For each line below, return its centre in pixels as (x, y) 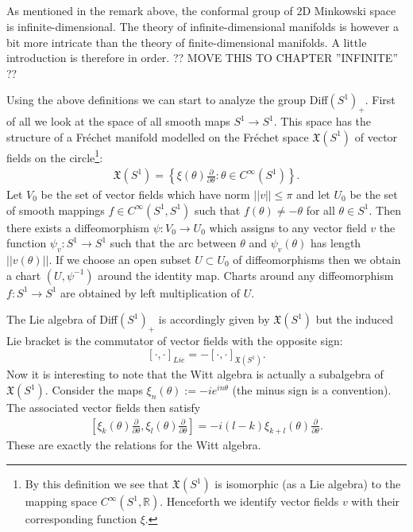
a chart (24, 275)
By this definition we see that (97, 484)
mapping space (61, 501)
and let (313, 194)
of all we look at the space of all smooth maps (118, 121)
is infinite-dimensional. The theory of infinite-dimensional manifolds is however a (203, 26)
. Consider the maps (94, 390)
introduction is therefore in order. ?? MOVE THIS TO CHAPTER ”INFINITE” (203, 58)
